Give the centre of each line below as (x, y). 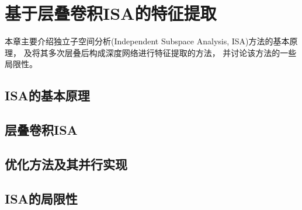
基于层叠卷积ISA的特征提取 (111, 13)
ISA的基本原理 (47, 95)
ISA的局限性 (41, 198)
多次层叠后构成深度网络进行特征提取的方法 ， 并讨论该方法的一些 (172, 52)
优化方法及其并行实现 (66, 164)
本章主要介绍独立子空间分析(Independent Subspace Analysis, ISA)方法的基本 (147, 41)
